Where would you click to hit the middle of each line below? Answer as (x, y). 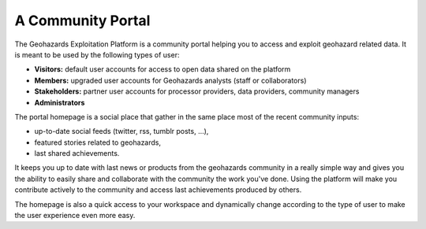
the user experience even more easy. (75, 216)
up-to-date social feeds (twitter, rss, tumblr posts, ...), (121, 131)
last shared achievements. (77, 153)
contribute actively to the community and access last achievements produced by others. (158, 190)
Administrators (60, 102)
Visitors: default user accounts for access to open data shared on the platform (163, 69)
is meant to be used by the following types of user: (97, 54)
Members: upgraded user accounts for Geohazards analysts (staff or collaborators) (170, 80)
